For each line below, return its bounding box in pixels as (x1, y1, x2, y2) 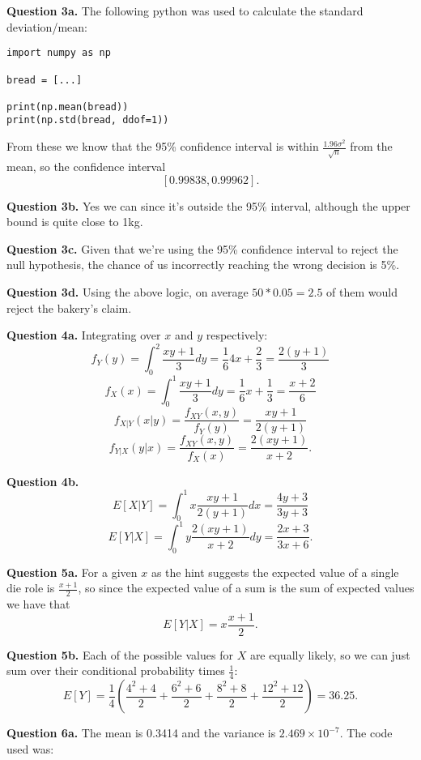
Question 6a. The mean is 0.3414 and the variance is (6, 724, 276, 741)
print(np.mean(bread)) (6, 100, 129, 113)
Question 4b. (6, 472, 79, 489)
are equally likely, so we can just (249, 646, 410, 663)
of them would (326, 284, 398, 301)
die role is (6, 579, 55, 596)
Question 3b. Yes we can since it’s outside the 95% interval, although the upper (6, 197, 410, 214)
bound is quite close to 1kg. (6, 213, 143, 230)
